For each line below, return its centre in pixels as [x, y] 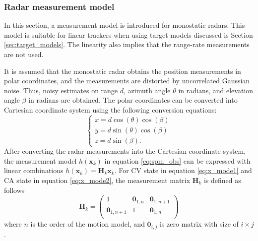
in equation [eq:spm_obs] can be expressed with [177, 160]
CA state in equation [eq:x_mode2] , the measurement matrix [97, 180]
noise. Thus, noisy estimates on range [61, 90]
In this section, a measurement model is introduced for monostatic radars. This [125, 25]
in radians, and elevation [216, 90]
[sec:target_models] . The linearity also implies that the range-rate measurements [127, 44]
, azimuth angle [147, 90]
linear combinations [34, 170]
